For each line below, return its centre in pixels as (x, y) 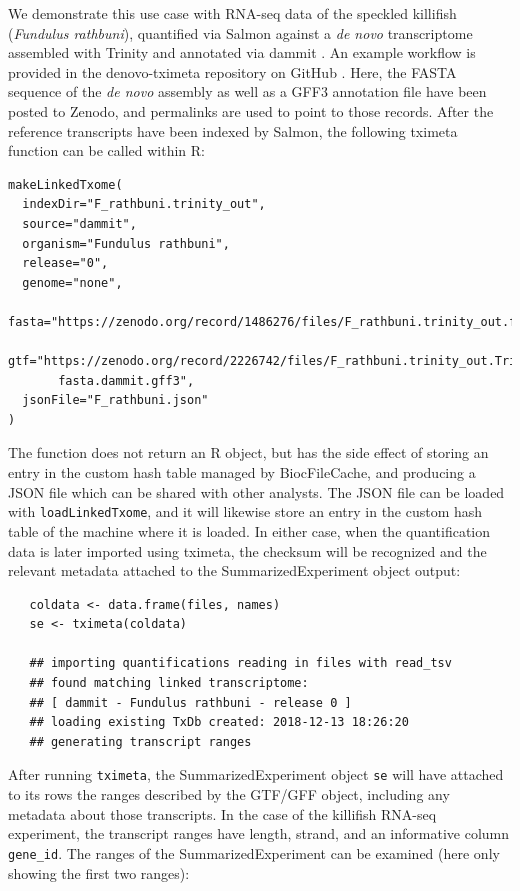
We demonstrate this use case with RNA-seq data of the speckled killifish (232, 13)
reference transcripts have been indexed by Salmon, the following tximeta (233, 130)
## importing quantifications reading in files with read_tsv (240, 663)
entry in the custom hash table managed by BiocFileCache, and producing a (242, 472)
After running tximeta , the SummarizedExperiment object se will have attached (256, 774)
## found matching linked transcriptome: (169, 683)
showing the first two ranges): (99, 872)
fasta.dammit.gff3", (126, 380)
